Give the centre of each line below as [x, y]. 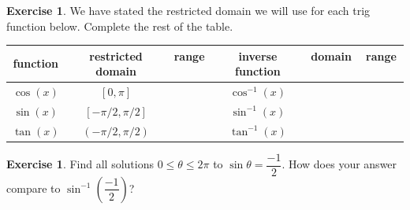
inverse [258, 55]
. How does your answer [339, 164]
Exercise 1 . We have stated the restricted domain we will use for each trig [188, 10]
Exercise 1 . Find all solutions [80, 164]
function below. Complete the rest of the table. [120, 26]
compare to [34, 188]
